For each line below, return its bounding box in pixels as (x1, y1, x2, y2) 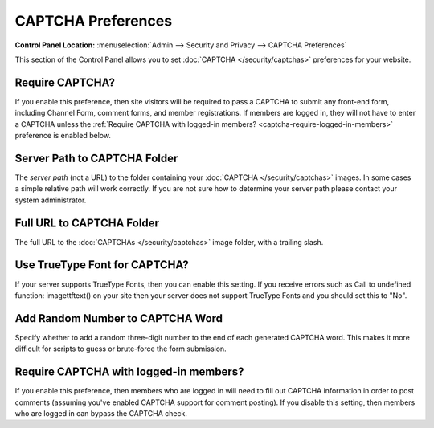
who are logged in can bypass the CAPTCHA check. (14, 408, 188, 418)
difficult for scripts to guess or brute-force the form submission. (14, 344, 227, 353)
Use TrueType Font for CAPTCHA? (14, 258, 189, 272)
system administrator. (14, 195, 87, 205)
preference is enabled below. (14, 131, 112, 141)
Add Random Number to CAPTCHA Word (14, 312, 223, 325)
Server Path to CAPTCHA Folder (14, 151, 178, 165)
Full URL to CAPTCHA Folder (14, 216, 160, 230)
